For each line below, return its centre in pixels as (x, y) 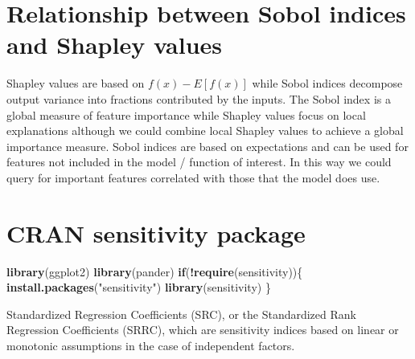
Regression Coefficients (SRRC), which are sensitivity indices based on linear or (203, 330)
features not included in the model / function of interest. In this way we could (199, 162)
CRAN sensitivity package (156, 233)
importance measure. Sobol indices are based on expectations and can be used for (207, 146)
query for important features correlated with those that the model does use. (193, 177)
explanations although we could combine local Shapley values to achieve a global (205, 131)
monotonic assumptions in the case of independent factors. (151, 345)
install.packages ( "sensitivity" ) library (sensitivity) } (139, 287)
